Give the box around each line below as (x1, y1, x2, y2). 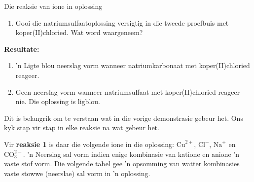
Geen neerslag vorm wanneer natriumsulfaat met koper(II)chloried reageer (15, 86, 240, 97)
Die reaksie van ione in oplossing (4, 1, 103, 11)
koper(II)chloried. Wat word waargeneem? (15, 27, 143, 37)
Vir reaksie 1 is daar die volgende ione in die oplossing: (4, 139, 174, 149)
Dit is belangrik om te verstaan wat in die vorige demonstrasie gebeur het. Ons (4, 112, 243, 123)
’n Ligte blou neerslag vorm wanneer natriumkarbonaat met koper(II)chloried (15, 60, 250, 71)
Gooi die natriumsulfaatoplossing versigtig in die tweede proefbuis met (15, 17, 229, 28)
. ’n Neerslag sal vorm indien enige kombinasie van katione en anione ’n (23, 148, 239, 159)
